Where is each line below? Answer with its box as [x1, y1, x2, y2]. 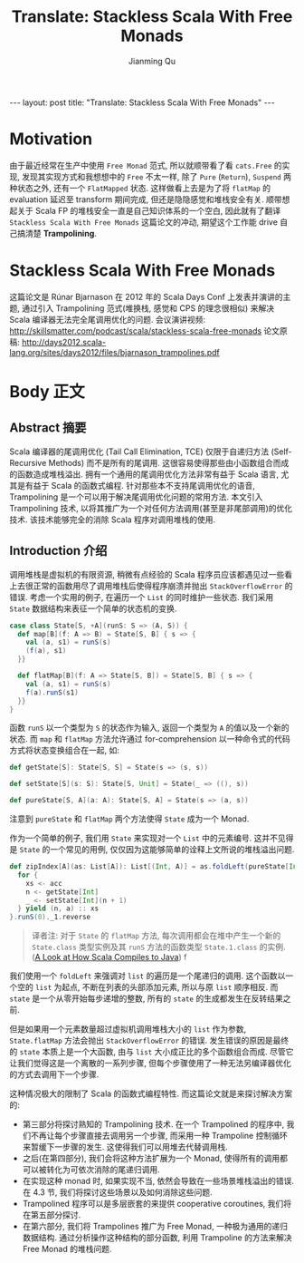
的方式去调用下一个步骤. [9, 1069, 100, 1080]
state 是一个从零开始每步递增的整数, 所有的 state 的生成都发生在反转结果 [9, 993, 283, 1004]
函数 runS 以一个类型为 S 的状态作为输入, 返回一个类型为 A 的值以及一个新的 [9, 723, 290, 734]
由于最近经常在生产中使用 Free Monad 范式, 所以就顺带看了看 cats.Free [9, 160, 272, 170]
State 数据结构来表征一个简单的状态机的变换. [9, 603, 177, 614]
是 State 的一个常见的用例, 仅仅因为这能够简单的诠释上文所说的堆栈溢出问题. [9, 844, 295, 854]
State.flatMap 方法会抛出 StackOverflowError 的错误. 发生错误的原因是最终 [9, 1035, 290, 1046]
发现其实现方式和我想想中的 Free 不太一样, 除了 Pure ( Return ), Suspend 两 [21, 170, 292, 182]
